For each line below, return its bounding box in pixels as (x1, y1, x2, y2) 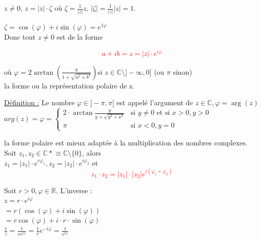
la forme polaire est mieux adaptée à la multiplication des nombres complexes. (4, 137, 248, 148)
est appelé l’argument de (116, 97, 193, 108)
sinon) (173, 66, 192, 77)
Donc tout (4, 31, 36, 42)
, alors (82, 147, 101, 158)
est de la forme (56, 31, 103, 42)
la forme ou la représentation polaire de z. (4, 80, 135, 91)
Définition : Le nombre (4, 97, 75, 108)
